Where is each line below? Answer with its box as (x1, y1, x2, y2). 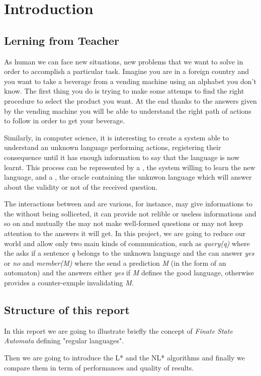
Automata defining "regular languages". (4, 335, 124, 346)
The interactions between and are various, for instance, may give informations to (4, 198, 252, 209)
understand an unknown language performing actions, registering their (4, 142, 221, 153)
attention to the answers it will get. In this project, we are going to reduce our (4, 228, 246, 239)
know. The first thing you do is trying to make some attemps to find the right (4, 86, 244, 96)
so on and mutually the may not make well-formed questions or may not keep (4, 218, 243, 229)
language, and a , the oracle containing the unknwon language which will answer (4, 172, 252, 182)
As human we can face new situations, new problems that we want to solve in (4, 56, 243, 66)
